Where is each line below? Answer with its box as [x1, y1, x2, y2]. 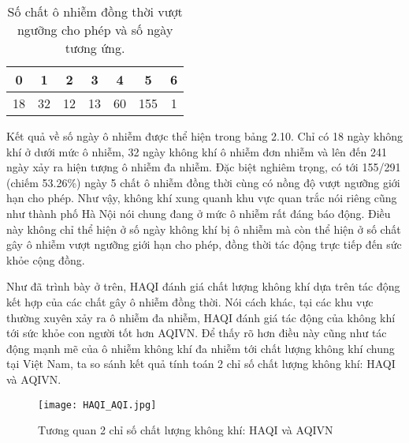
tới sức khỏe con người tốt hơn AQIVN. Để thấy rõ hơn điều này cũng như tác [6, 325, 387, 341]
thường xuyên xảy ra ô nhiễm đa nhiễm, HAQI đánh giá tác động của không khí [6, 309, 396, 325]
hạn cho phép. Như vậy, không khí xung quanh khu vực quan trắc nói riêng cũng [6, 190, 397, 206]
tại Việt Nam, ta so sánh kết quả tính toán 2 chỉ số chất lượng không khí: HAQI [6, 355, 396, 372]
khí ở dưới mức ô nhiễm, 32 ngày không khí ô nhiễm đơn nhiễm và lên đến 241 [6, 143, 388, 160]
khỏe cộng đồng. [6, 251, 85, 268]
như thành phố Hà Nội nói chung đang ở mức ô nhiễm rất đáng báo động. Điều [6, 205, 391, 221]
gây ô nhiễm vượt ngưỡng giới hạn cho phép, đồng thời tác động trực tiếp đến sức [6, 236, 402, 253]
